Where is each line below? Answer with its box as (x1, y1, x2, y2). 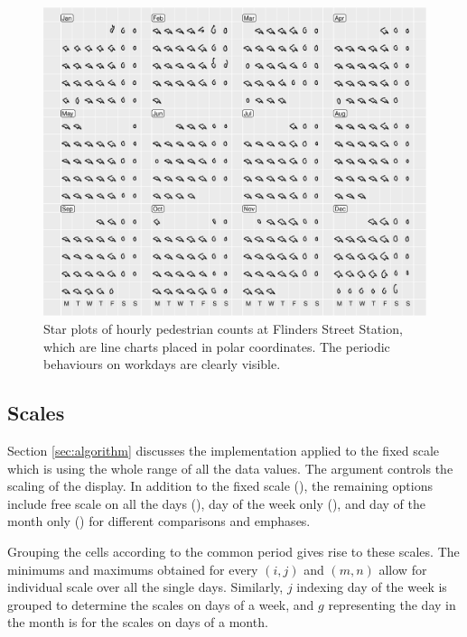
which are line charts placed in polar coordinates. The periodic (43, 337, 390, 355)
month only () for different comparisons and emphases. (7, 512, 311, 531)
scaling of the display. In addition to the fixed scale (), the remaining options (7, 476, 433, 495)
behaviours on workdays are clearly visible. (43, 355, 281, 374)
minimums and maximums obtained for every (7, 559, 258, 578)
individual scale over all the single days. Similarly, (7, 577, 284, 596)
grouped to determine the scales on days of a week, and (7, 595, 314, 614)
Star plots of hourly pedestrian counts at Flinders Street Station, (43, 319, 403, 338)
